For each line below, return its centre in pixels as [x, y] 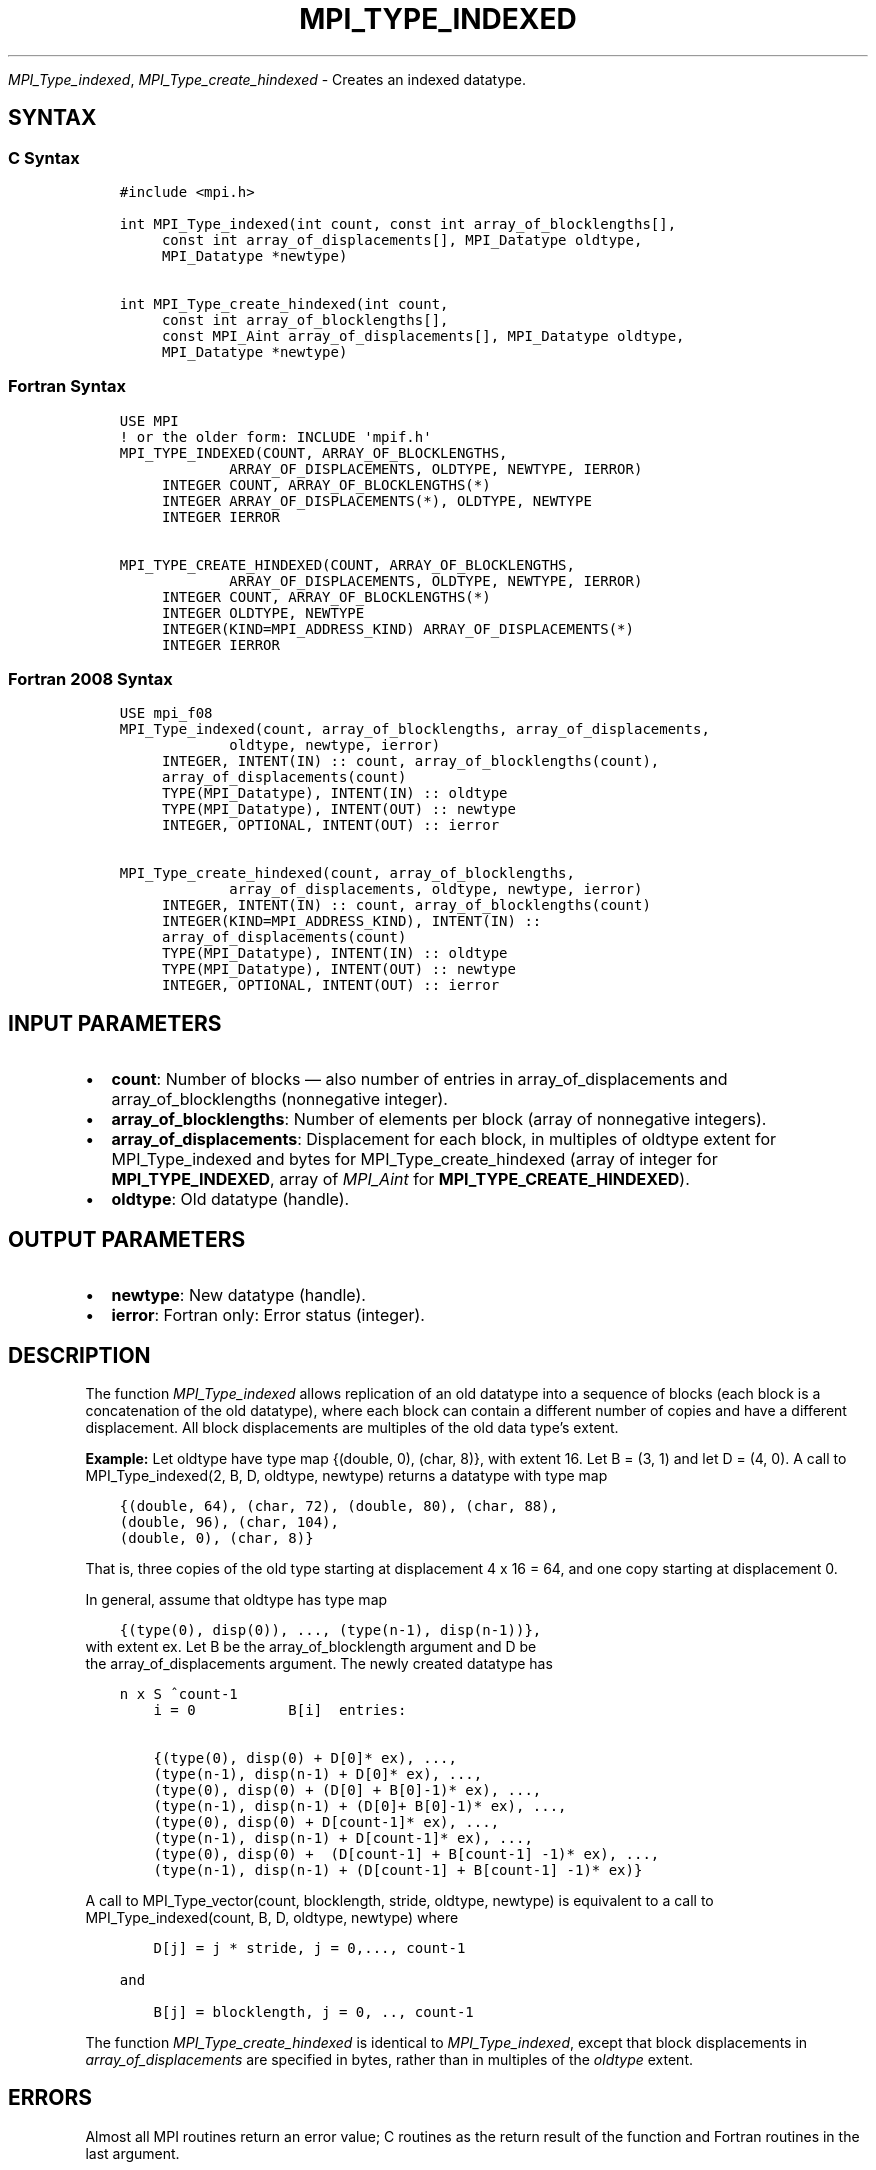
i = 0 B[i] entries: [280, 1710]
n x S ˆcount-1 [178, 1694]
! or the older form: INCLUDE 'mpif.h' [275, 436]
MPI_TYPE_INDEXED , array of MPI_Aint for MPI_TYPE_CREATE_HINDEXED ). [400, 1179]
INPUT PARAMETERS [115, 1023]
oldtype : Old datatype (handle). [230, 1199]
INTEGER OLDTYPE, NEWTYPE [263, 612]
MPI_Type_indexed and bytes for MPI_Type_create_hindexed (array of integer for [414, 1159]
